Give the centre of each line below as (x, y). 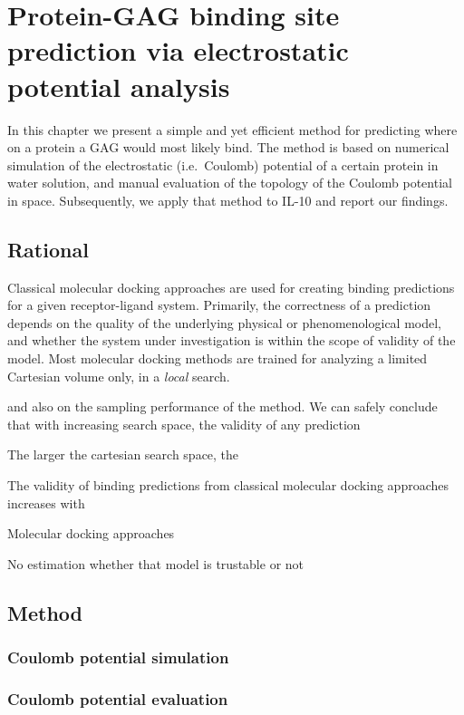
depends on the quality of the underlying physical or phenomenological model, (225, 322)
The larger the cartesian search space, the (123, 454)
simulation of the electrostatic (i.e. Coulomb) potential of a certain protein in (223, 164)
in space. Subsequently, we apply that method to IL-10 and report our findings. (228, 200)
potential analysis (119, 86)
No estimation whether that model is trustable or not (156, 563)
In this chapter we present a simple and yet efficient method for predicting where (232, 129)
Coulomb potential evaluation (118, 698)
